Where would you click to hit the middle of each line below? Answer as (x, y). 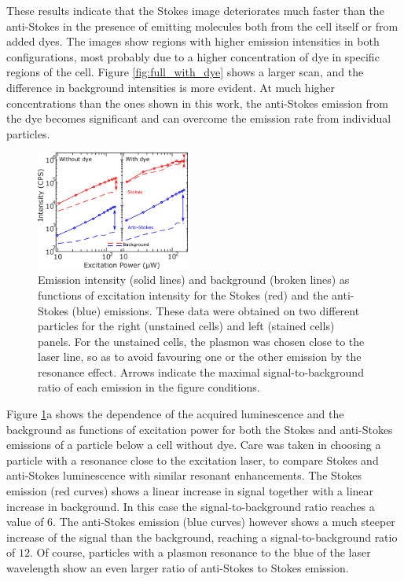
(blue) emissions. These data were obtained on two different (216, 310)
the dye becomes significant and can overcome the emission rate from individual (199, 118)
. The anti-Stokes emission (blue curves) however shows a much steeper (224, 522)
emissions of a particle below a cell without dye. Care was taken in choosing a (194, 445)
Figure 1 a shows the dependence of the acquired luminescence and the (175, 414)
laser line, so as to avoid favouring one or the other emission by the (200, 357)
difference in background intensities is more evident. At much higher (171, 87)
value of (25, 522)
